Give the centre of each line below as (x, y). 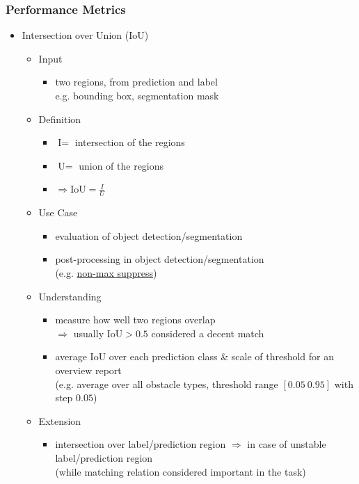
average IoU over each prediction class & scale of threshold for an (195, 356)
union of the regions (121, 165)
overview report (88, 370)
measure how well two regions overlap (135, 320)
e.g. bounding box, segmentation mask (137, 95)
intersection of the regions (130, 142)
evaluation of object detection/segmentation (149, 235)
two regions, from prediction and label (136, 82)
